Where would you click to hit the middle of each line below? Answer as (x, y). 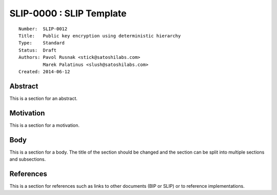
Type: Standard (42, 43)
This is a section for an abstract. (44, 98)
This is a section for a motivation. (44, 125)
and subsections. (28, 159)
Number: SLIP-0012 (43, 29)
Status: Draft (38, 50)
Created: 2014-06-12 (44, 71)
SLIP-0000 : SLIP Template (68, 13)
